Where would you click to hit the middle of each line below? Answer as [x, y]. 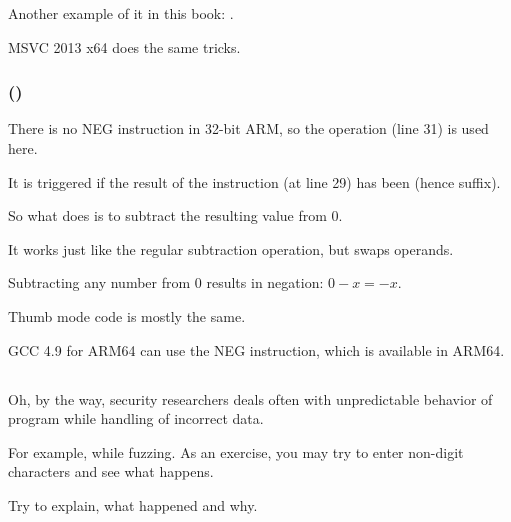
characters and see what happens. [111, 471]
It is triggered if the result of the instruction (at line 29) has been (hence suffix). [254, 181]
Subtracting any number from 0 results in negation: [166, 282]
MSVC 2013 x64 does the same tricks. [124, 46]
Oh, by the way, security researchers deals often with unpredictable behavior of [250, 398]
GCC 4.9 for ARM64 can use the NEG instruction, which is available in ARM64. [256, 349]
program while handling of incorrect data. [136, 418]
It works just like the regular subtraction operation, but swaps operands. [231, 248]
